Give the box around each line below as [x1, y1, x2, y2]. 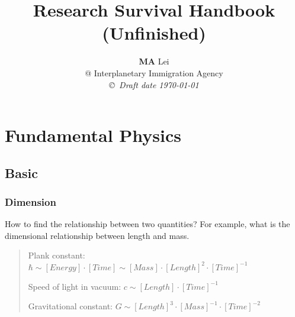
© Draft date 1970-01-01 [109, 78, 199, 90]
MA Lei [139, 55, 169, 67]
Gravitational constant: [28, 300, 113, 312]
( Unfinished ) [102, 21, 206, 45]
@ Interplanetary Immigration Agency [85, 66, 223, 79]
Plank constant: [28, 249, 85, 261]
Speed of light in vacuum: [28, 280, 121, 292]
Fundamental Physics [5, 123, 181, 147]
